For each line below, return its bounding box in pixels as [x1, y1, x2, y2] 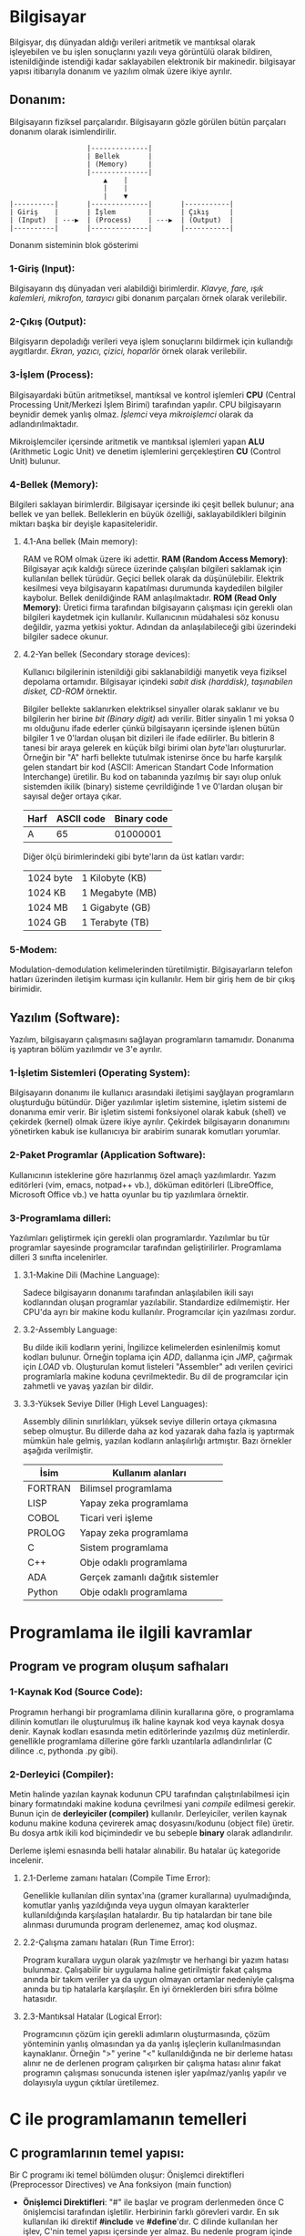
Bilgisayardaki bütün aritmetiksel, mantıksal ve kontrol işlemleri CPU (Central [9, 389, 296, 400]
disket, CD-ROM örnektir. [22, 686, 117, 697]
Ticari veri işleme [79, 1511, 153, 1524]
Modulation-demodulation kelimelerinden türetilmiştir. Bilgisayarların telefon [9, 964, 293, 975]
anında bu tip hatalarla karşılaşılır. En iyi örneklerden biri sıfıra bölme [22, 1983, 279, 1994]
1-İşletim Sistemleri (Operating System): [9, 1066, 191, 1079]
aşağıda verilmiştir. [22, 1444, 94, 1455]
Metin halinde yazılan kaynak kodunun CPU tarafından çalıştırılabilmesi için [9, 1789, 290, 1800]
